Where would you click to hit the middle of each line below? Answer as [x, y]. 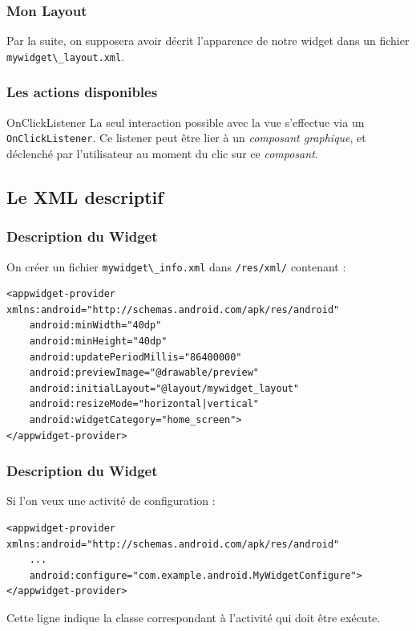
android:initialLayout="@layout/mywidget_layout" [164, 388]
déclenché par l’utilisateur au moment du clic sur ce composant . [162, 153]
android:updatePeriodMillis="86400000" [135, 357]
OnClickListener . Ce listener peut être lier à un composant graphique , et [186, 138]
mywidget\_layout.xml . [66, 56]
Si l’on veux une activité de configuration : [111, 501]
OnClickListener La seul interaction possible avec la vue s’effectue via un [186, 122]
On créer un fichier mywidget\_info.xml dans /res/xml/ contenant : [176, 266]
